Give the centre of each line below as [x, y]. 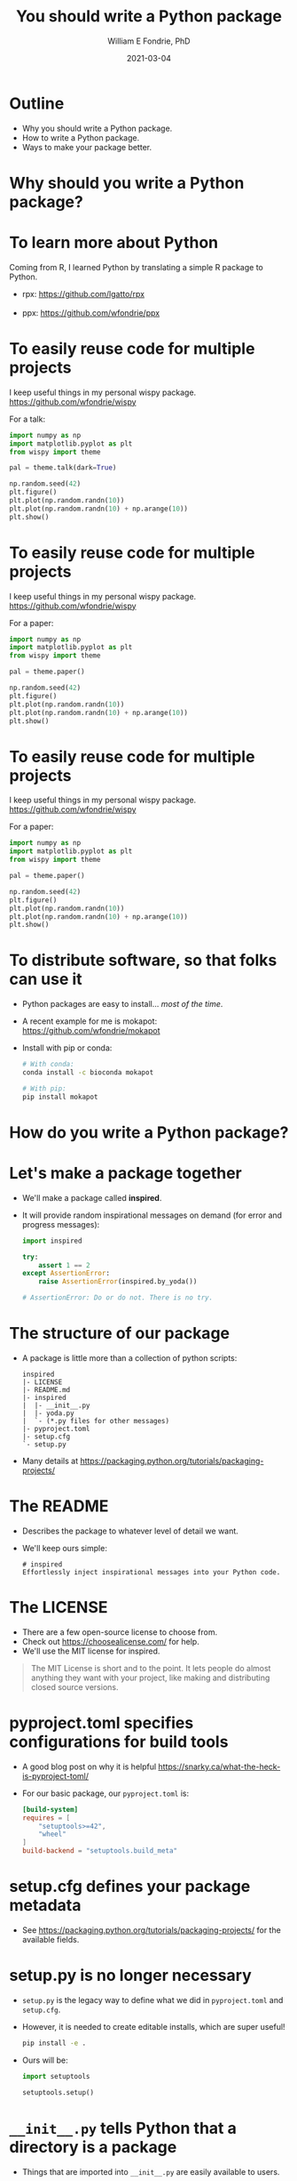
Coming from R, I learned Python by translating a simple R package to [137, 267]
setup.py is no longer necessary [130, 1976]
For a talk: [27, 419]
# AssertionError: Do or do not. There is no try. [117, 1298]
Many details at [50, 1461]
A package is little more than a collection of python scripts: [129, 1358]
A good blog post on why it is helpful [89, 1767]
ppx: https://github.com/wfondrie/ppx [91, 312]
